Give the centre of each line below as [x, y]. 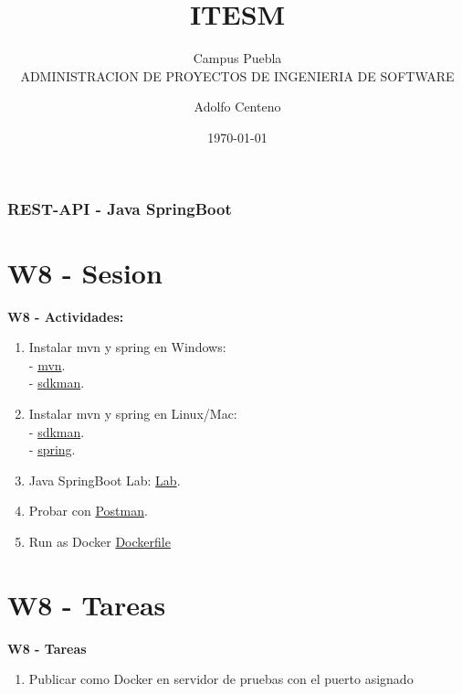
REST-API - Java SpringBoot [120, 208]
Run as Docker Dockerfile [100, 541]
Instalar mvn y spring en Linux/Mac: [133, 413]
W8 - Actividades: [66, 316]
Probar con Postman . [88, 511]
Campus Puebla [237, 58]
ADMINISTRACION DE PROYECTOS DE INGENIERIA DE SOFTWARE [237, 75]
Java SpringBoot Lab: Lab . [105, 480]
